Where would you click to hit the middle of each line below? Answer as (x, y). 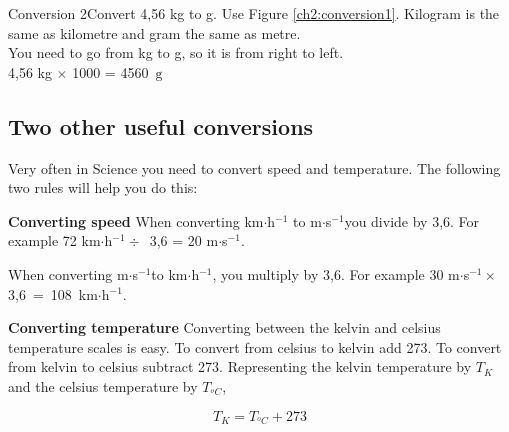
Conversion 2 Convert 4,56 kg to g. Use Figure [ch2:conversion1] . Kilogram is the (254, 13)
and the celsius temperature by (103, 385)
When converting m (68, 273)
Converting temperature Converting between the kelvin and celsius (224, 327)
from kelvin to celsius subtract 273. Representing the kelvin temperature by (240, 366)
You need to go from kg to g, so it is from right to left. (176, 52)
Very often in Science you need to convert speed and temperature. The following (254, 167)
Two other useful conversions (161, 125)
